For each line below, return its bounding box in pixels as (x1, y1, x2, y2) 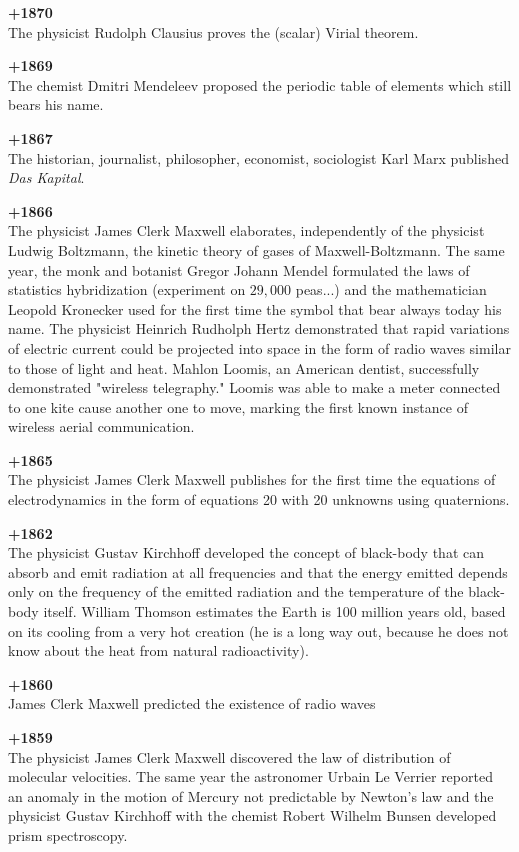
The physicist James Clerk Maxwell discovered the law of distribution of (8, 746, 451, 767)
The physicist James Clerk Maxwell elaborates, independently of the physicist (8, 220, 485, 241)
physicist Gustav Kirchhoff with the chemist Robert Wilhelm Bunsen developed (8, 805, 497, 826)
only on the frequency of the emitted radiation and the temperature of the (8, 581, 464, 602)
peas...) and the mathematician (295, 279, 487, 300)
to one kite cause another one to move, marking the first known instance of (8, 396, 468, 417)
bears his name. (8, 94, 104, 115)
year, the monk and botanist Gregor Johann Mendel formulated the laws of (8, 259, 470, 280)
